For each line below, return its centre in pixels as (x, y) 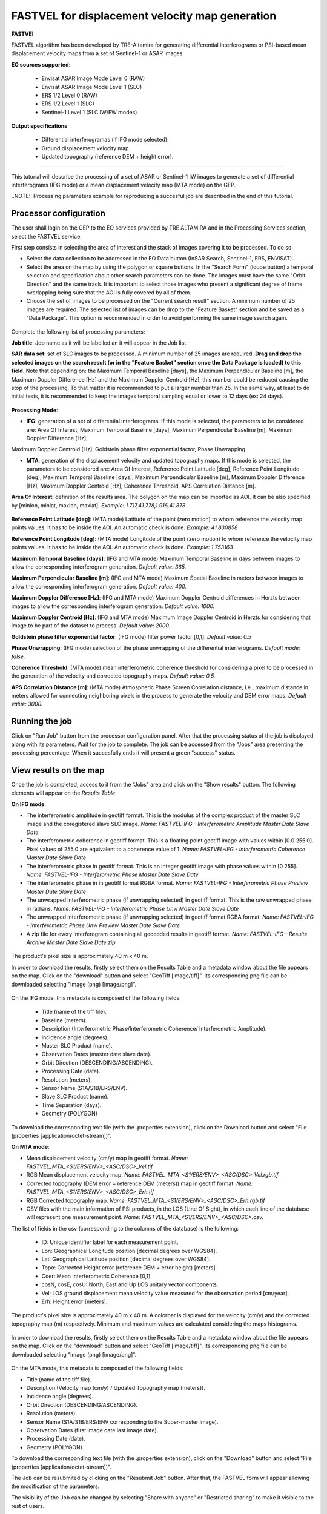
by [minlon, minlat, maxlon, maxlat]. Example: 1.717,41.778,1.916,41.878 (98, 505)
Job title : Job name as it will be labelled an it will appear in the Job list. (99, 343)
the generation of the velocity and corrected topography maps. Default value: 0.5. (113, 676)
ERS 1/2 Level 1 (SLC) (68, 104)
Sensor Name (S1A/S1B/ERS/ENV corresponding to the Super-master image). (122, 1422)
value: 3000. (27, 704)
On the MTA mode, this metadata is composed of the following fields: (97, 1368)
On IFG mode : (29, 804)
